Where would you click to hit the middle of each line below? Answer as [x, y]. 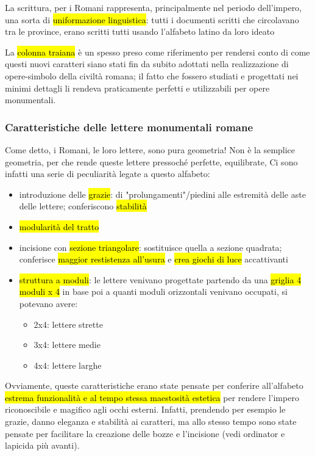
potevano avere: [48, 303]
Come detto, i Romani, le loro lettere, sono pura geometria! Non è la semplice [150, 149]
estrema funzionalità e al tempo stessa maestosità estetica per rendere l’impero [152, 397]
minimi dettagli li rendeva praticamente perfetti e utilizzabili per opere [137, 88]
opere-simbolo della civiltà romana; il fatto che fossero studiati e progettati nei [152, 75]
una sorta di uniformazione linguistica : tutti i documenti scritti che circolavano [152, 19]
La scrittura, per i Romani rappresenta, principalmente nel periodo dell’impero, [154, 7]
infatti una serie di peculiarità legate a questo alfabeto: [108, 174]
